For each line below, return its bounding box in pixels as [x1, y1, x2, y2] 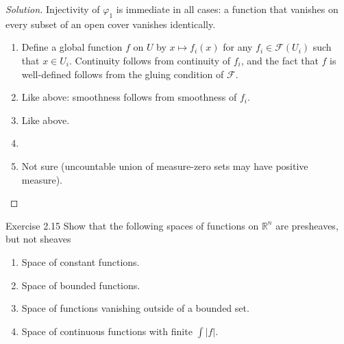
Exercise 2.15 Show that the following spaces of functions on [5, 218, 259, 232]
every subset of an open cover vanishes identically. [5, 16, 216, 31]
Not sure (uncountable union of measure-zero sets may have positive [21, 158, 308, 173]
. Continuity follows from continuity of [69, 53, 231, 67]
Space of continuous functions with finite [21, 323, 193, 338]
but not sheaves [5, 232, 71, 246]
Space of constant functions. [21, 254, 140, 269]
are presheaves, [275, 218, 339, 232]
